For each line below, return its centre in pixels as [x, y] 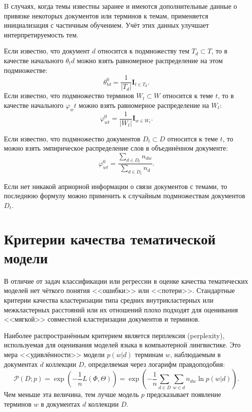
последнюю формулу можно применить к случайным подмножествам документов [125, 196]
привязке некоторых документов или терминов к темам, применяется [106, 15]
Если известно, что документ [47, 51]
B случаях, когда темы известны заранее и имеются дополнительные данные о [121, 6]
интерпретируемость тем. [41, 34]
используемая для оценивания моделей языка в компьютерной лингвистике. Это [122, 345]
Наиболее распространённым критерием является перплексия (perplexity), [114, 335]
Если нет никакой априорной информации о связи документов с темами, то [116, 186]
